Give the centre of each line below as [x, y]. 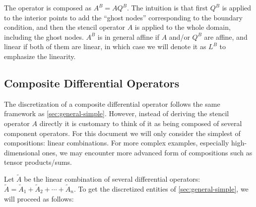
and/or [179, 36]
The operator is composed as [48, 7]
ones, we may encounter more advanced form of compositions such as [147, 152]
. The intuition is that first [167, 7]
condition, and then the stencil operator [65, 27]
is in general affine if [128, 36]
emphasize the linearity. [40, 56]
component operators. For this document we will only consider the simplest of [122, 133]
